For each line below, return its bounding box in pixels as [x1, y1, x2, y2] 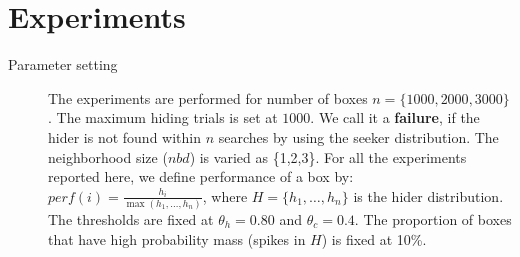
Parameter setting [8, 54, 118, 75]
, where [202, 185, 248, 206]
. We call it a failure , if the [310, 107, 480, 128]
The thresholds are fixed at [48, 209, 214, 229]
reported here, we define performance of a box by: [48, 166, 354, 187]
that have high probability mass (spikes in [48, 228, 306, 249]
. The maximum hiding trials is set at [48, 107, 278, 128]
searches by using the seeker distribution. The [218, 126, 499, 147]
